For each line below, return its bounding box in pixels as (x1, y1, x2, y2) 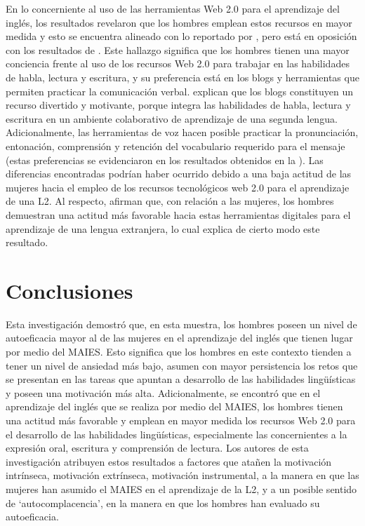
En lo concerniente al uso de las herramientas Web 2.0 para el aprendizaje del (6, 1, 340, 15)
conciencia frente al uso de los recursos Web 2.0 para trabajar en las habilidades (6, 56, 350, 71)
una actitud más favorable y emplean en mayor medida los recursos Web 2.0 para (6, 412, 356, 427)
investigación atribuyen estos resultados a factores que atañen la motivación (6, 454, 332, 468)
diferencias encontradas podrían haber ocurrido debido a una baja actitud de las (6, 166, 352, 181)
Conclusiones (6, 276, 133, 304)
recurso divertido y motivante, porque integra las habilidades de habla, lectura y (6, 97, 351, 112)
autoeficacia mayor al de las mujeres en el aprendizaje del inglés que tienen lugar (6, 330, 353, 345)
